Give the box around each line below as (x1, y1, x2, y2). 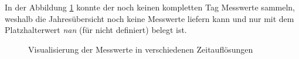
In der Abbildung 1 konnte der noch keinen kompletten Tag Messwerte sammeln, (5, 1, 295, 13)
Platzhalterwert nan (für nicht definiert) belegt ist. (5, 24, 187, 36)
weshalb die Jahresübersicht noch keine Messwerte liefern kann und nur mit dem (5, 12, 294, 24)
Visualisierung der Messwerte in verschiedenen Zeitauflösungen (28, 43, 253, 55)
